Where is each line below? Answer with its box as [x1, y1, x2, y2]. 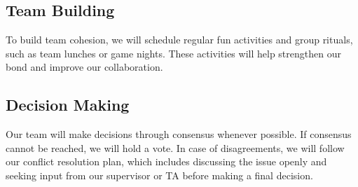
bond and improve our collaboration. [6, 60, 163, 74]
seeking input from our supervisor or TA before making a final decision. [6, 167, 313, 182]
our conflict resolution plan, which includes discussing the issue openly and [6, 154, 327, 169]
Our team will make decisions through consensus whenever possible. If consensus [6, 127, 352, 141]
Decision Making [6, 94, 130, 116]
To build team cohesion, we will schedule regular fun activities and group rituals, [6, 32, 353, 47]
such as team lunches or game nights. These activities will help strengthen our [6, 46, 341, 60]
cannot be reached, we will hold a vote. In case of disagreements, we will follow [6, 140, 345, 155]
